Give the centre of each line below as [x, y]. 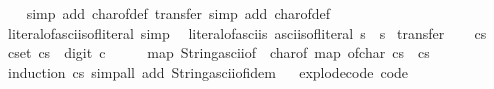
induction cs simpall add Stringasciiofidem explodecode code [208, 71]
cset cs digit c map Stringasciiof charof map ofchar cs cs [218, 52]
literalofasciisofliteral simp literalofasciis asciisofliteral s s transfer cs [247, 32]
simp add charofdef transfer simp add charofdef [178, 13]
